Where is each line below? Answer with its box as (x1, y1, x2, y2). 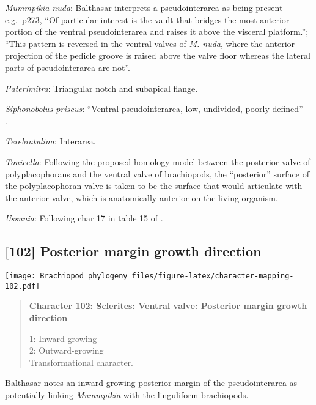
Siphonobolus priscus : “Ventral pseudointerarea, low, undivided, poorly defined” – (5, 102, 310, 115)
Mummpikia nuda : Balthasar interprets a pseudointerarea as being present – (5, 1, 290, 13)
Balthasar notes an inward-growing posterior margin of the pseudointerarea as (5, 376, 298, 389)
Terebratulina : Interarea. (5, 135, 96, 147)
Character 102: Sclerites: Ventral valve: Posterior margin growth (29, 299, 307, 312)
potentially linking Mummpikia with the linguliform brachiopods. (5, 388, 249, 401)
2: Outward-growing (29, 344, 104, 357)
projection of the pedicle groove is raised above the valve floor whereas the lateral (5, 49, 310, 62)
